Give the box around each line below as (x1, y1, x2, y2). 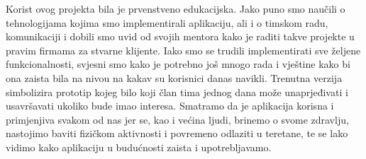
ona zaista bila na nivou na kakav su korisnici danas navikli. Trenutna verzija (6, 70, 343, 85)
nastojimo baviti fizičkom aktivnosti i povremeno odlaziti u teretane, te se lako (6, 126, 348, 141)
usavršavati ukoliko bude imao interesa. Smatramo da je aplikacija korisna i (6, 98, 334, 113)
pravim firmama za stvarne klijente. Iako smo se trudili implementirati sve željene (6, 42, 361, 57)
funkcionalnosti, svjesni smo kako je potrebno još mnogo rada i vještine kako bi (6, 57, 350, 71)
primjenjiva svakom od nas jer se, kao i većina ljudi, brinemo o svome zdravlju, (6, 112, 349, 126)
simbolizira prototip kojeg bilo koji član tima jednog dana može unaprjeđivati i (6, 84, 348, 99)
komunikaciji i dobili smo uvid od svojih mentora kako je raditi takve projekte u (6, 29, 355, 44)
